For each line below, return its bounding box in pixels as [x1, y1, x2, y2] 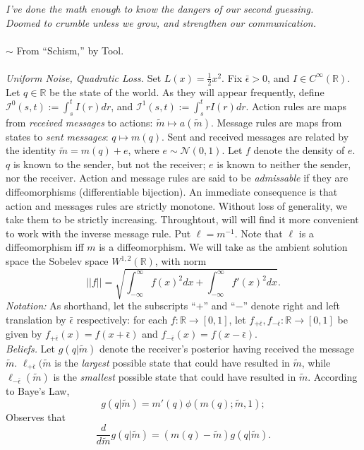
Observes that [6, 409, 66, 424]
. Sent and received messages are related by [161, 129, 349, 143]
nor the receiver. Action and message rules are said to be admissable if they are [6, 170, 348, 185]
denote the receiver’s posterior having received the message [99, 341, 354, 355]
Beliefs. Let [6, 341, 56, 355]
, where [128, 143, 159, 158]
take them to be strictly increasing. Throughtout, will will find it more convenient [6, 212, 359, 227]
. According [308, 369, 358, 384]
